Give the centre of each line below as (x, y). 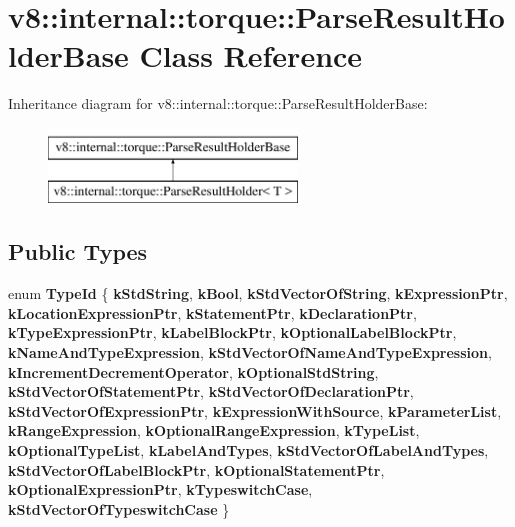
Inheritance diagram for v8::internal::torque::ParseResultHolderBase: (218, 103)
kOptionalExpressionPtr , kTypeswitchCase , (160, 489)
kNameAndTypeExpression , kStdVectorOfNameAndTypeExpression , (250, 352)
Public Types (78, 251)
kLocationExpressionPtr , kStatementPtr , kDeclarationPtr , (212, 312)
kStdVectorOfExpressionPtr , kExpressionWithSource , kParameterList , (255, 410)
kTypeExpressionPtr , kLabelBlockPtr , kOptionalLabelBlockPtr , (232, 332)
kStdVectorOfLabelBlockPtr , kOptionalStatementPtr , (196, 469)
